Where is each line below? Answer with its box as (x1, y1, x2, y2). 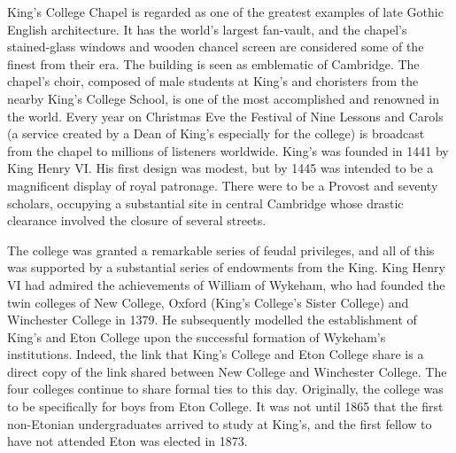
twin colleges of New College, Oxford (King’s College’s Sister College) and (7, 293, 409, 311)
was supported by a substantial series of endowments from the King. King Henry (7, 258, 445, 277)
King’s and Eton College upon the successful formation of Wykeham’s (7, 327, 386, 346)
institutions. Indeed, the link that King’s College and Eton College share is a (7, 345, 424, 363)
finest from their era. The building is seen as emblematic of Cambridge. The (7, 54, 420, 73)
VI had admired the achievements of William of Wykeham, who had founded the (7, 275, 445, 293)
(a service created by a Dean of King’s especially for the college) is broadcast (7, 124, 425, 143)
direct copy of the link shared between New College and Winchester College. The (7, 362, 447, 380)
